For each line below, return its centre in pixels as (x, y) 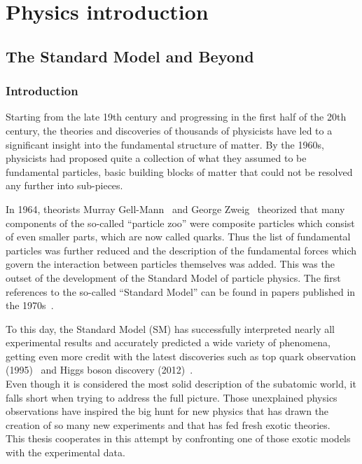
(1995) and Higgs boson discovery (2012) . (99, 370)
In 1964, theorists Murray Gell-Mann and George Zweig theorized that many (175, 209)
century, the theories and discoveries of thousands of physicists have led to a (169, 130)
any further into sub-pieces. (64, 185)
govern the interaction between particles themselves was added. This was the (170, 264)
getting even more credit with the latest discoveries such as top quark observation (181, 356)
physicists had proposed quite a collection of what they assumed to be (156, 158)
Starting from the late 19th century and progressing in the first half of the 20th (176, 117)
